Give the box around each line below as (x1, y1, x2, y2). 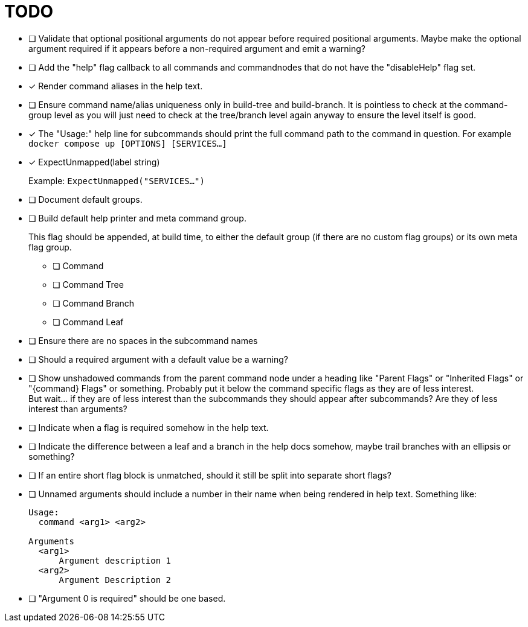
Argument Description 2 (59, 574, 172, 585)
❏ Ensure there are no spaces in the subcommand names (28, 335, 258, 346)
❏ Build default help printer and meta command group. (28, 212, 246, 223)
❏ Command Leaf (53, 316, 124, 327)
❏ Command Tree (53, 279, 124, 290)
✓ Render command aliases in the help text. (28, 80, 203, 91)
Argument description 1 (59, 555, 172, 565)
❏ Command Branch (53, 298, 135, 308)
